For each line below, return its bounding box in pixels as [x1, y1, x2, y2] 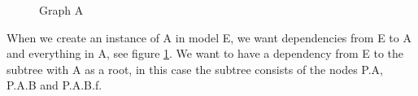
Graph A [39, 2, 84, 18]
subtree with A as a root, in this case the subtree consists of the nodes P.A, [7, 60, 383, 77]
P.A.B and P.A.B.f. [7, 76, 102, 94]
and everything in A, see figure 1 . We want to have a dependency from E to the [7, 45, 404, 62]
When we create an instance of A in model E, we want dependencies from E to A [7, 28, 411, 46]
